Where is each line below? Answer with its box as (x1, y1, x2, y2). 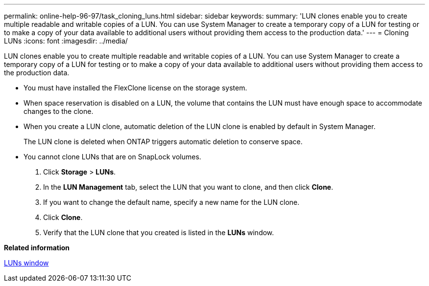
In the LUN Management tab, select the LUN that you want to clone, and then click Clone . (43, 183, 334, 191)
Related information (4, 243, 70, 252)
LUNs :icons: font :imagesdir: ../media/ (4, 37, 128, 45)
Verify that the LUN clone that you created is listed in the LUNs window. (43, 228, 274, 237)
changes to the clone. (24, 107, 94, 115)
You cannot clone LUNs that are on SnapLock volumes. (24, 153, 201, 161)
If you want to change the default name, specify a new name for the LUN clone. (43, 198, 300, 206)
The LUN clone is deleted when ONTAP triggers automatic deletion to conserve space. (24, 137, 303, 146)
